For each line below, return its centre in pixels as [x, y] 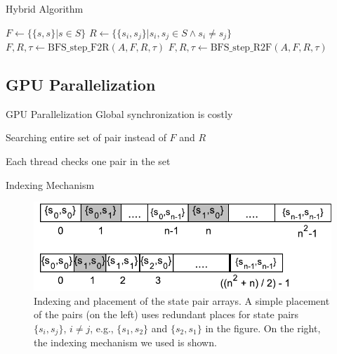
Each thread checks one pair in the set [88, 161]
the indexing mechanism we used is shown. [125, 342]
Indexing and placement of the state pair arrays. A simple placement [182, 300]
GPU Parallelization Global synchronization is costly [119, 113]
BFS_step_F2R [78, 48]
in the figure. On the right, [263, 328]
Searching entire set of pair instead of [86, 137]
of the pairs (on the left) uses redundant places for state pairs [166, 314]
